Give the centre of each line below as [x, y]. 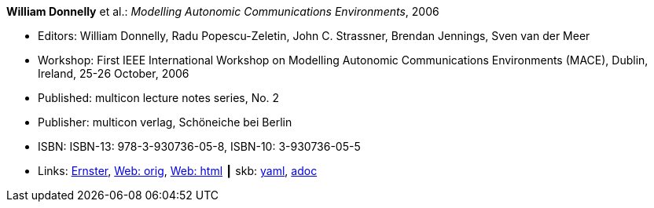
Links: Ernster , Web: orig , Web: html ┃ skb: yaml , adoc [178, 171]
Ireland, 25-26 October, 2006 [114, 73]
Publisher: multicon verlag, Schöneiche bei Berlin [165, 122]
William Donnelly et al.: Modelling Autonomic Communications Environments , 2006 [223, 11]
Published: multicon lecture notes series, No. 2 [159, 98]
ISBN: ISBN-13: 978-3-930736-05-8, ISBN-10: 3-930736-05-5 [199, 146]
